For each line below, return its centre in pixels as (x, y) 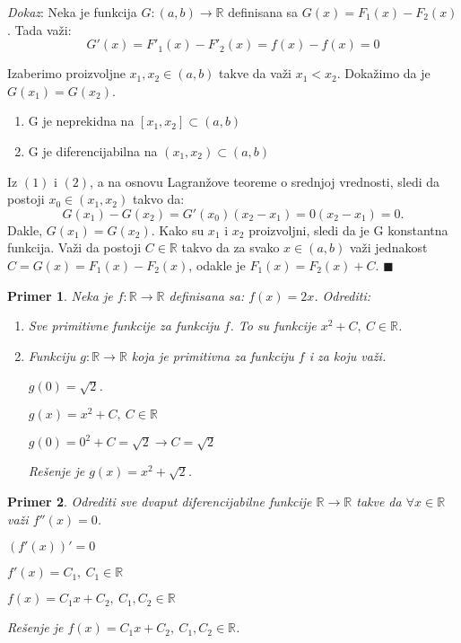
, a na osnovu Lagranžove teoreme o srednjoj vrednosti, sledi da (265, 181)
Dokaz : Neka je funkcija (72, 12)
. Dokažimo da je (383, 73)
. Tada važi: (39, 29)
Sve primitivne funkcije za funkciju (124, 326)
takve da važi (255, 73)
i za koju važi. (348, 355)
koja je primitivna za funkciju (213, 355)
